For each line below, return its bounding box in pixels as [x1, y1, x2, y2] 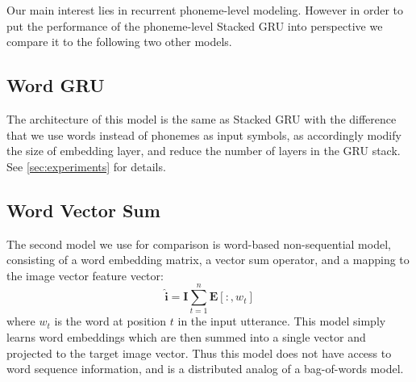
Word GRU [6, 73, 105, 98]
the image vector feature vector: [6, 267, 164, 283]
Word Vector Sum [6, 197, 160, 222]
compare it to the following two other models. [6, 33, 232, 50]
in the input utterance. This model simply [177, 313, 386, 330]
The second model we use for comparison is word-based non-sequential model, [6, 235, 391, 252]
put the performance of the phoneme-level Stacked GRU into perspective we [6, 17, 383, 34]
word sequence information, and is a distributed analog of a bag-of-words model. [6, 360, 404, 377]
